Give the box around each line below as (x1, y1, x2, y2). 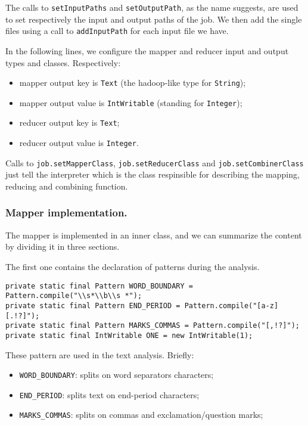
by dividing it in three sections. (5, 240, 120, 253)
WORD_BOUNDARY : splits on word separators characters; (19, 368, 214, 381)
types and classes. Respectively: (5, 56, 121, 69)
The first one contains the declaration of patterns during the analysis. (5, 260, 260, 272)
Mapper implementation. (5, 205, 127, 220)
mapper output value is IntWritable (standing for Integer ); (19, 96, 242, 108)
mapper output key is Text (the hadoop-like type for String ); (19, 76, 246, 89)
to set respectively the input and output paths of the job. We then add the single (5, 13, 302, 25)
